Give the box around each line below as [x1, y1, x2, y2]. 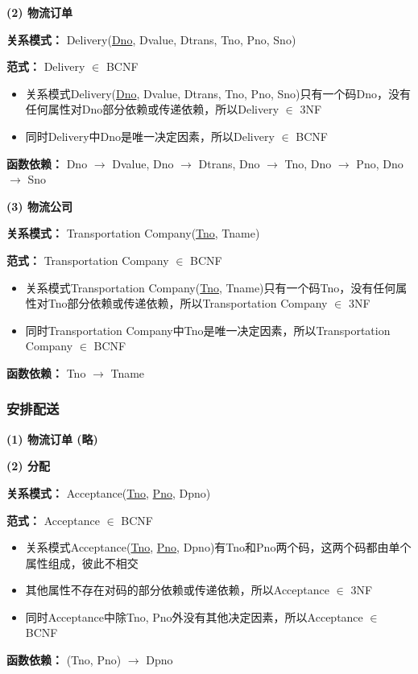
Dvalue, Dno [112, 155, 174, 172]
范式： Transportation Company [6, 251, 169, 268]
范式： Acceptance [6, 511, 100, 528]
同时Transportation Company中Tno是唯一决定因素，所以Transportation [25, 321, 391, 338]
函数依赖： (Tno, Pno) [6, 651, 122, 668]
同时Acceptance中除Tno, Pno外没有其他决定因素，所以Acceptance [25, 608, 363, 625]
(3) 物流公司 [6, 197, 72, 214]
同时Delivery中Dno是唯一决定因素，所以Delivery [25, 127, 275, 144]
